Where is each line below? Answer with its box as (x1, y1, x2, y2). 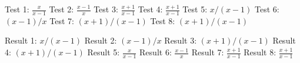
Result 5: (87, 46, 120, 58)
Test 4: (138, 3, 163, 15)
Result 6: (139, 46, 172, 58)
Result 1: (5, 34, 37, 47)
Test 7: (49, 14, 74, 26)
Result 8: (244, 46, 276, 58)
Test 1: (5, 3, 29, 15)
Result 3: (164, 34, 197, 47)
